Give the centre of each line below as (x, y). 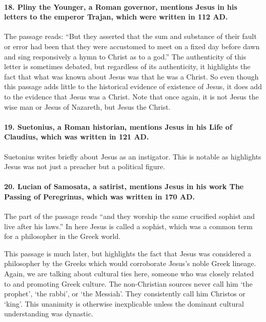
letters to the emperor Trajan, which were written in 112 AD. (116, 17)
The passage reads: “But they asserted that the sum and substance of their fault (130, 36)
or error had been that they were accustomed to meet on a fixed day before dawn (132, 46)
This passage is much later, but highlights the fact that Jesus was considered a (128, 253)
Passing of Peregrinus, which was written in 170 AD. (99, 196)
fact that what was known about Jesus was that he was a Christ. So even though (131, 76)
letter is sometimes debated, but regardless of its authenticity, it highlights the (127, 66)
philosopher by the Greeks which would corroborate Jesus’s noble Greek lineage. (130, 263)
